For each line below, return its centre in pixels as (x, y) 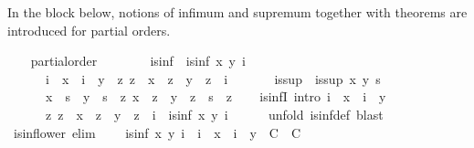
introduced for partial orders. (89, 30)
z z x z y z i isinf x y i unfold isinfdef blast (214, 114)
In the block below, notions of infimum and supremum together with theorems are (237, 12)
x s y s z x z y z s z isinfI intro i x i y (216, 96)
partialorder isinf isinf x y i (138, 61)
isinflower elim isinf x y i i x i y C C (157, 132)
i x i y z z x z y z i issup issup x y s (213, 78)
